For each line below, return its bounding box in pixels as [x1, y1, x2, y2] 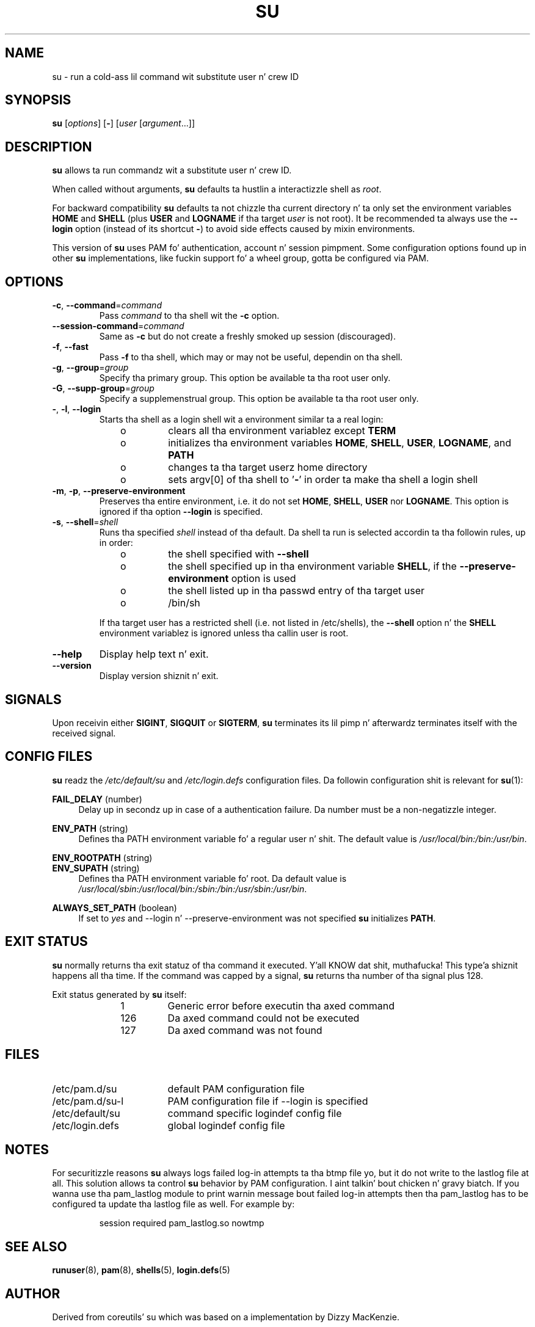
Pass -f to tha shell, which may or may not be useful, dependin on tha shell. [99, 352, 403, 363]
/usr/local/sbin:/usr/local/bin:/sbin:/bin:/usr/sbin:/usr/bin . [78, 883, 307, 894]
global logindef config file [167, 1119, 285, 1132]
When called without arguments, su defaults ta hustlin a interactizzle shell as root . [52, 184, 382, 195]
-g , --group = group [52, 362, 129, 373]
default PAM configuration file [167, 1082, 305, 1095]
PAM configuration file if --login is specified [167, 1094, 368, 1107]
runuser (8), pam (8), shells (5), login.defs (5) [52, 1265, 230, 1276]
